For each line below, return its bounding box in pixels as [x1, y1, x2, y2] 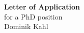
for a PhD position [4, 11, 63, 21]
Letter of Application [4, 1, 80, 11]
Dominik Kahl [4, 21, 48, 31]
